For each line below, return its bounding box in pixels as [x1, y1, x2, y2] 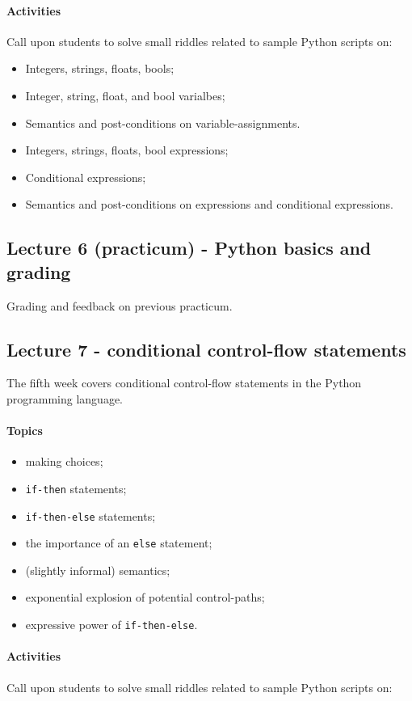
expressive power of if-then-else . [25, 616, 198, 633]
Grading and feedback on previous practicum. [6, 297, 233, 314]
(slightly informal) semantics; [25, 561, 170, 578]
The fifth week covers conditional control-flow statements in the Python [6, 374, 362, 391]
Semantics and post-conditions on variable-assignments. [25, 114, 301, 131]
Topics [6, 422, 43, 439]
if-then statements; [25, 479, 127, 496]
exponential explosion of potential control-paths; [25, 589, 265, 606]
